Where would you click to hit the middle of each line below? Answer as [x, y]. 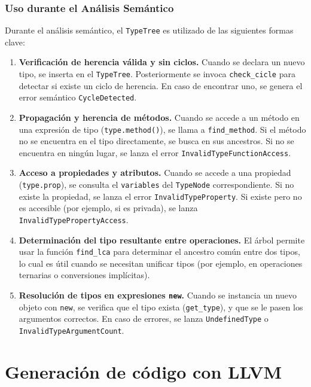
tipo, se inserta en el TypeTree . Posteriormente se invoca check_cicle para [157, 74]
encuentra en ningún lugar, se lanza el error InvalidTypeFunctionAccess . [155, 152]
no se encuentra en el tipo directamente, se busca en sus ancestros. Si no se [156, 141]
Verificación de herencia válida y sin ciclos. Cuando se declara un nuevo [162, 62]
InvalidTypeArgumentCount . [71, 330]
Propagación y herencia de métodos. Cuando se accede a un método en [159, 117]
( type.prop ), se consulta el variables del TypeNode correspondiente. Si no [156, 185]
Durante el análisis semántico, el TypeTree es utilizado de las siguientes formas [149, 30]
